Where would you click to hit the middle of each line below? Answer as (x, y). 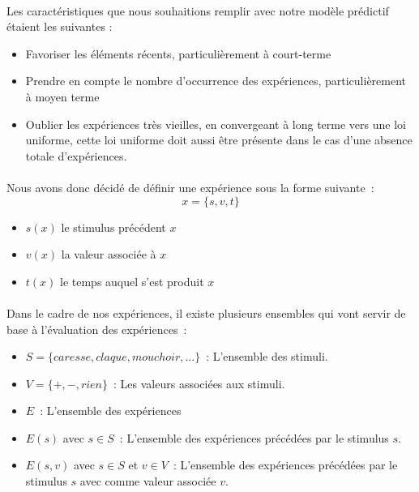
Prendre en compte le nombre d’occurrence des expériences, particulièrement (216, 81)
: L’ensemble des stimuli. (267, 356)
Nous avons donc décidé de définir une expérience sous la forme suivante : (190, 187)
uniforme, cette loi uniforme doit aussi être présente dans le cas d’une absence (219, 140)
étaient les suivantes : (60, 26)
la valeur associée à (109, 254)
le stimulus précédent (113, 227)
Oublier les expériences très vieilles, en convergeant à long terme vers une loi (216, 124)
